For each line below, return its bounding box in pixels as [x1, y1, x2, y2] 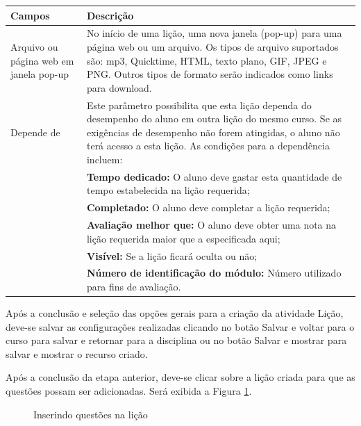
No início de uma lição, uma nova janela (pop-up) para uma [86, 26, 342, 40]
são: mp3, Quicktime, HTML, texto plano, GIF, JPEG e [86, 53, 327, 67]
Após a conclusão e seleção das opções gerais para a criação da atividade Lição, [6, 306, 344, 320]
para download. [86, 80, 152, 95]
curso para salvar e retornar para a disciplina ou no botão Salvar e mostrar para [6, 333, 347, 347]
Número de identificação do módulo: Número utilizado [86, 265, 342, 280]
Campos [10, 8, 50, 22]
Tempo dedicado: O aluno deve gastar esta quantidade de [86, 169, 342, 183]
